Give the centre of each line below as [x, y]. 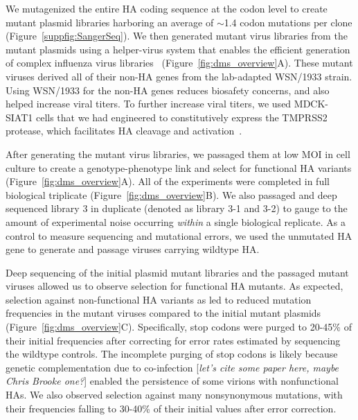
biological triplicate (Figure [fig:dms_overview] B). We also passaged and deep [171, 194]
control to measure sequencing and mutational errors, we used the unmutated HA [179, 235]
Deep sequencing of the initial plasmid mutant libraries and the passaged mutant [177, 272]
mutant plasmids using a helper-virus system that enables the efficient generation [178, 49]
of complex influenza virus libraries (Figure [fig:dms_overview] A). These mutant [179, 63]
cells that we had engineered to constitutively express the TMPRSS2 [181, 117]
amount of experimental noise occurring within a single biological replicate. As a [176, 221]
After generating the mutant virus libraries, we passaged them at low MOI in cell [178, 154]
